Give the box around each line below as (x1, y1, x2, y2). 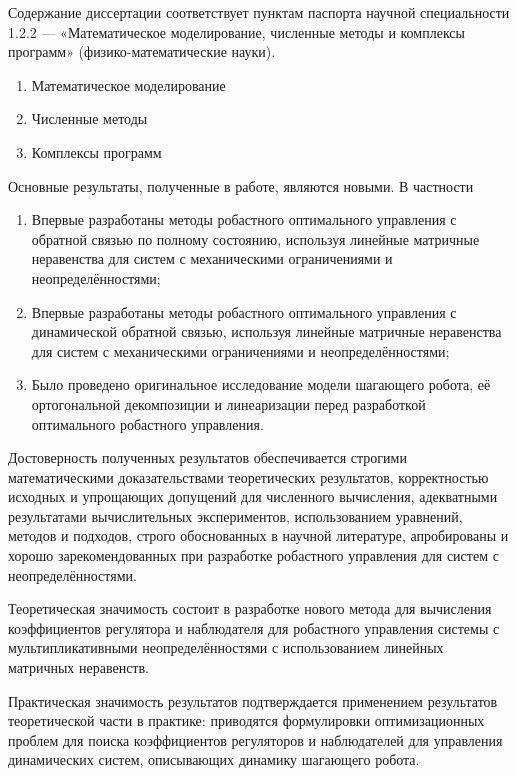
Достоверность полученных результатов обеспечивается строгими (8, 447, 407, 468)
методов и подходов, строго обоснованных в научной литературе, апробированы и (8, 525, 509, 546)
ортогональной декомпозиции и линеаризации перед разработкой (31, 393, 426, 414)
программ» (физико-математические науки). (8, 41, 276, 62)
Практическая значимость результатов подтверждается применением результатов (8, 690, 498, 711)
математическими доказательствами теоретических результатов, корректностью (8, 466, 489, 487)
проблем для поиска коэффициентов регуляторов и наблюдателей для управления (8, 729, 503, 750)
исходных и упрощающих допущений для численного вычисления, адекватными (8, 486, 498, 507)
